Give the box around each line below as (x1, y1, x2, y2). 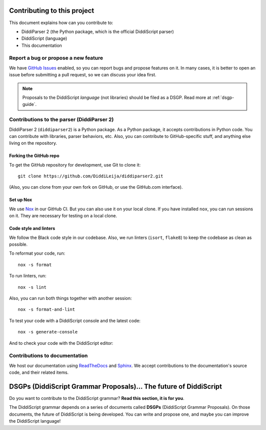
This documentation (21, 42, 63, 48)
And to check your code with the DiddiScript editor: (9, 340, 113, 346)
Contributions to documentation (9, 352, 88, 359)
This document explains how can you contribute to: (9, 20, 113, 26)
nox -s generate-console (18, 329, 78, 335)
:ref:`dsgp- (212, 95, 234, 100)
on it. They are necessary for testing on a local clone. (9, 213, 117, 219)
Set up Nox (9, 197, 32, 203)
